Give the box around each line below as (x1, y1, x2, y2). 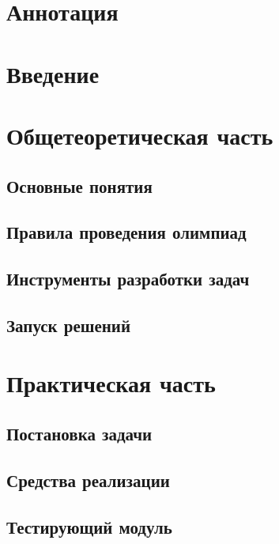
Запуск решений (6, 312, 131, 337)
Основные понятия (6, 173, 153, 198)
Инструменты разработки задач (6, 266, 250, 291)
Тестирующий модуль (6, 514, 172, 538)
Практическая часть (6, 367, 216, 399)
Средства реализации (6, 467, 170, 492)
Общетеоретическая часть (6, 119, 273, 151)
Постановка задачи (6, 421, 153, 446)
